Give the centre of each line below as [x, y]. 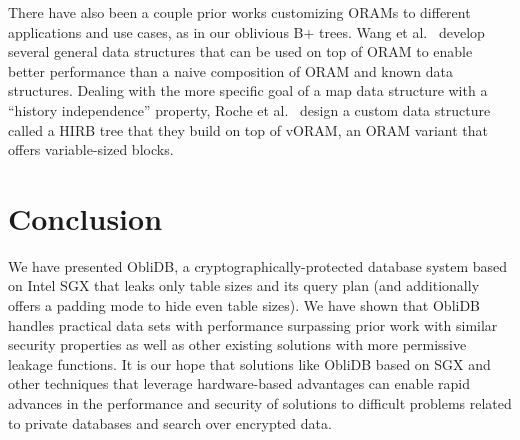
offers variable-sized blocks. [91, 149]
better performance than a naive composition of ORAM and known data [230, 70]
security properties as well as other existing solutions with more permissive [237, 344]
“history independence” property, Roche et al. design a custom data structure [249, 109]
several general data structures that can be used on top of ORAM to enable [240, 51]
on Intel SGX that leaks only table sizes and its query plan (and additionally [244, 285]
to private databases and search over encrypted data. [170, 422]
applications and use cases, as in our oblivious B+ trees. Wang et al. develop [246, 31]
